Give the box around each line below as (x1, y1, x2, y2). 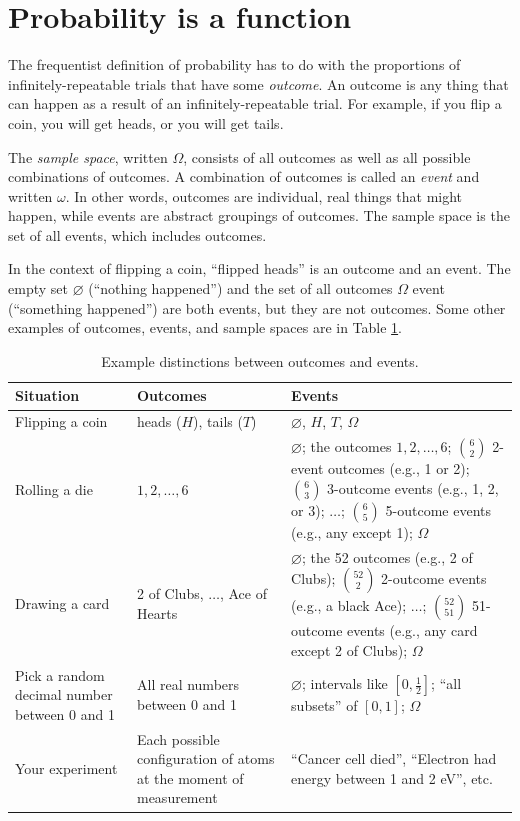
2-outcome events (381, 568, 487, 589)
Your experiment (15, 758, 118, 779)
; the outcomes (301, 436, 392, 457)
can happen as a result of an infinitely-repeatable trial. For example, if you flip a (8, 93, 502, 114)
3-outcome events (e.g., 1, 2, (327, 477, 499, 498)
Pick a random (15, 664, 105, 685)
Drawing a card (15, 593, 110, 614)
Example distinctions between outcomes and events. (101, 350, 419, 371)
